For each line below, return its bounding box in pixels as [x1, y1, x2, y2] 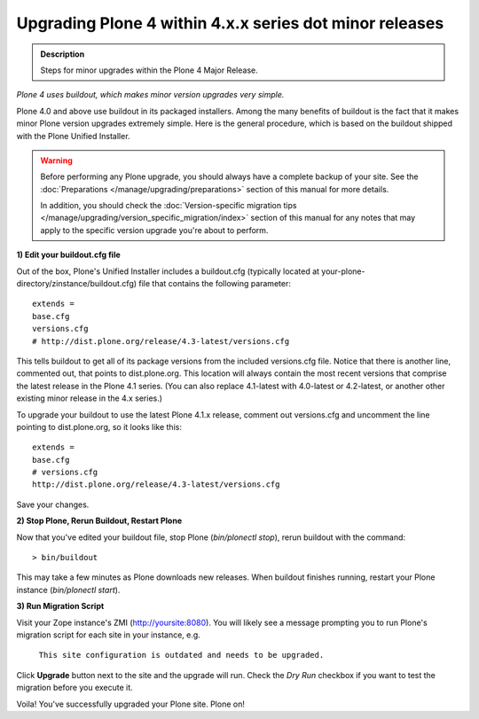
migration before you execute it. [16, 683, 133, 693]
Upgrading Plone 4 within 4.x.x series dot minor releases [16, 13, 444, 33]
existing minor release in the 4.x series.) [16, 393, 163, 403]
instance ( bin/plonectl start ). [16, 584, 121, 595]
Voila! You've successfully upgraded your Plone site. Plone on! [16, 699, 246, 709]
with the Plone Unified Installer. [16, 130, 130, 141]
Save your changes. [16, 499, 90, 510]
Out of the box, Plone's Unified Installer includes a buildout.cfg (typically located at [16, 266, 319, 277]
